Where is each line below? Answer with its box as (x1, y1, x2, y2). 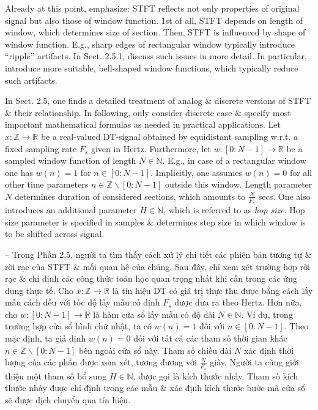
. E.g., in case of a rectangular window (162, 154, 306, 167)
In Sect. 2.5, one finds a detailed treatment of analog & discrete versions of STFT (5, 94, 311, 107)
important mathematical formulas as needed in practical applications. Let (5, 118, 281, 131)
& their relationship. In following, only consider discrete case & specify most (5, 106, 291, 119)
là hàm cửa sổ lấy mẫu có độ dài (93, 307, 215, 320)
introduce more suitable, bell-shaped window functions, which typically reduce (5, 61, 298, 74)
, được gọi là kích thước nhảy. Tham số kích (133, 369, 298, 382)
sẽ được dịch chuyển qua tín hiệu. (5, 393, 131, 406)
